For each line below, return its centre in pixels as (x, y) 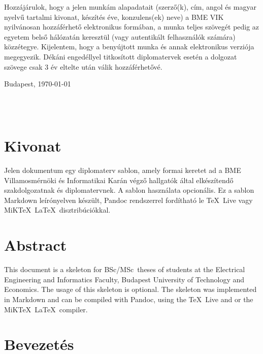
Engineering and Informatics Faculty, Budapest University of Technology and (124, 279)
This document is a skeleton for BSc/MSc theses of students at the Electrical (125, 269)
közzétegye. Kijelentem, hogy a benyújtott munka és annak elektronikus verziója (129, 47)
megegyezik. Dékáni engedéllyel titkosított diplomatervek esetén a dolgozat (121, 56)
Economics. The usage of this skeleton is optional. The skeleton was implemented (130, 289)
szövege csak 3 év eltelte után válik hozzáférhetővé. (83, 66)
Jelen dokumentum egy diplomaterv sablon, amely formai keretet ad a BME (123, 170)
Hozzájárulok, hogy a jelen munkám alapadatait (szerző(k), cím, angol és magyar (130, 7)
